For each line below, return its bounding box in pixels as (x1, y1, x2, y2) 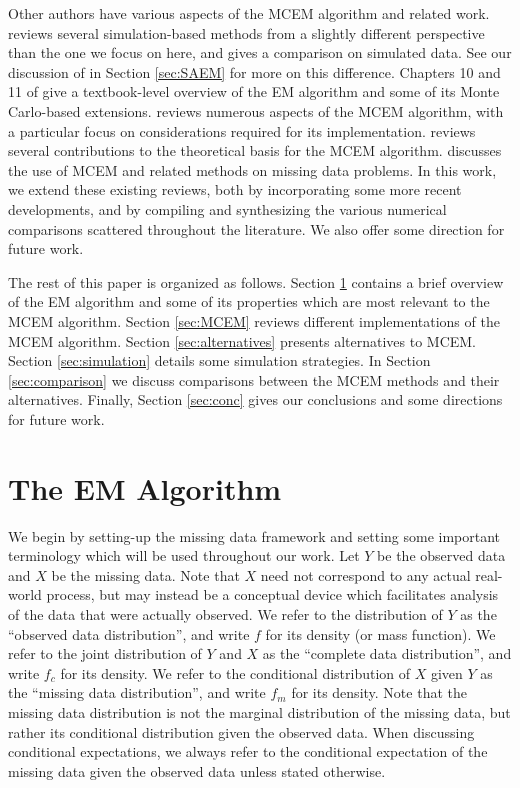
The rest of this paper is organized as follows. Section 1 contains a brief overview (8, 271, 504, 292)
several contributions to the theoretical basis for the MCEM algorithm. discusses (8, 140, 502, 161)
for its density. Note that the (291, 682, 467, 703)
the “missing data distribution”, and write (8, 682, 266, 703)
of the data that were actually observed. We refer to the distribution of (8, 603, 443, 624)
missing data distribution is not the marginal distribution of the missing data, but (8, 701, 511, 722)
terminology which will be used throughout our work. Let (8, 545, 360, 566)
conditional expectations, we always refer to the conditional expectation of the (8, 741, 488, 762)
